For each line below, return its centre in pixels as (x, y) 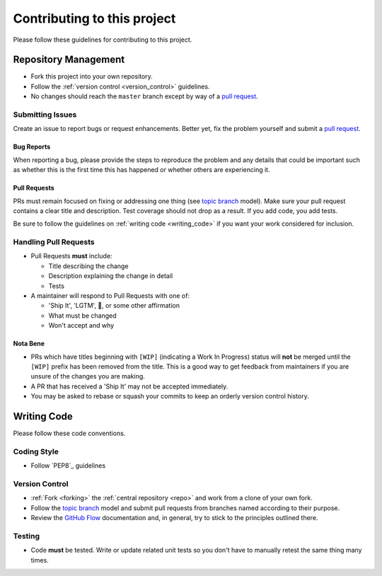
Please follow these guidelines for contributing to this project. (103, 40)
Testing (27, 536)
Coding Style (36, 451)
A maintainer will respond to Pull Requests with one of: (110, 296)
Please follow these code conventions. (69, 433)
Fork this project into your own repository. (92, 76)
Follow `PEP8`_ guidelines (68, 466)
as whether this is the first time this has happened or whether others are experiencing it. (141, 170)
